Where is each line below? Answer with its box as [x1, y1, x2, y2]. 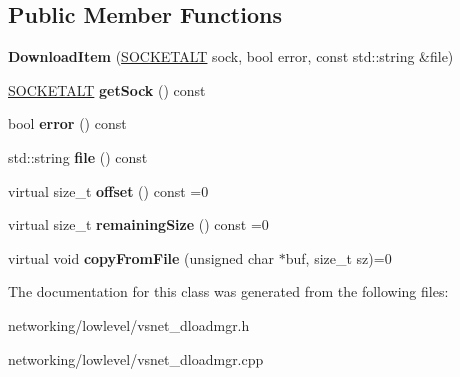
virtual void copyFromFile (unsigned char [8, 247, 275, 268]
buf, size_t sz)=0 [285, 247, 392, 268]
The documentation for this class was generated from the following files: [8, 281, 449, 302]
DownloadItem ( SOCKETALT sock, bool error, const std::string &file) [8, 46, 454, 67]
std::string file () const [8, 146, 148, 167]
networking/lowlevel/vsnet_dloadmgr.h [8, 314, 250, 335]
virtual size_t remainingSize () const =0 [8, 214, 269, 235]
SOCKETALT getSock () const [8, 79, 206, 100]
